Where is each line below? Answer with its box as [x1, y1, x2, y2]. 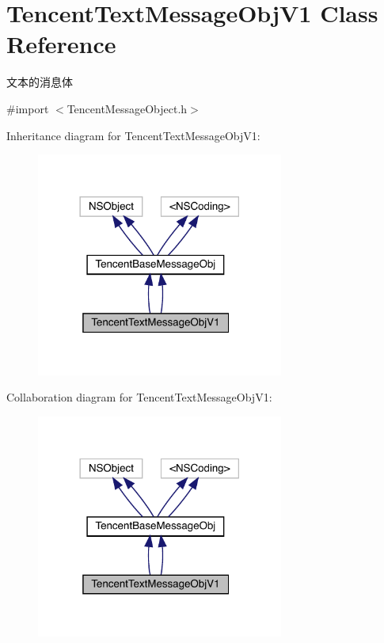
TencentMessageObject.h [67, 100, 188, 116]
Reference [6, 28, 116, 60]
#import [6, 100, 49, 116]
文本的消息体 [6, 74, 73, 90]
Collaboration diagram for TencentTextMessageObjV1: [6, 389, 272, 405]
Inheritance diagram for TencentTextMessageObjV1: [6, 127, 260, 143]
